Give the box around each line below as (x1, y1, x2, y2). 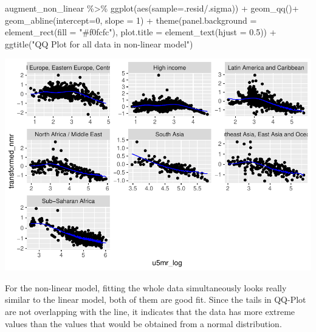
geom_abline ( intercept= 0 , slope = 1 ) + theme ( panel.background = (5, 13, 257, 26)
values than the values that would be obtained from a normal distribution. (5, 317, 282, 330)
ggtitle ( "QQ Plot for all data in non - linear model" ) (5, 37, 193, 50)
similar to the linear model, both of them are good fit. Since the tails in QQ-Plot (5, 293, 306, 306)
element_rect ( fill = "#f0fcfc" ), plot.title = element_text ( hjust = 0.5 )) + (5, 26, 276, 38)
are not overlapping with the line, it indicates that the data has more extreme (5, 305, 295, 318)
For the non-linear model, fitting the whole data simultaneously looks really (5, 281, 287, 294)
